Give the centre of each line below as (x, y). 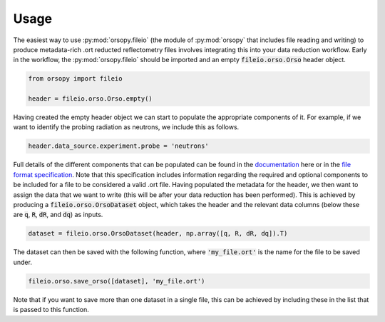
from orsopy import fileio (75, 79)
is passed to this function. (51, 310)
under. (22, 262)
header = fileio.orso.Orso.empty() (90, 99)
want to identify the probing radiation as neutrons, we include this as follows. (126, 127)
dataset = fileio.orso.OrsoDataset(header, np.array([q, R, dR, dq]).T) (158, 233)
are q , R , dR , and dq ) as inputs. (58, 215)
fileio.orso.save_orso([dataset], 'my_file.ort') (117, 281)
